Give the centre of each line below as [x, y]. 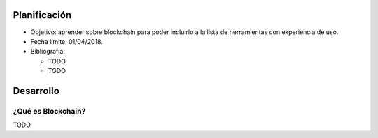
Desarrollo [36, 91]
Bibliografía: [48, 52]
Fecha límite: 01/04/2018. [66, 41]
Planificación [42, 15]
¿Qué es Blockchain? [49, 111]
